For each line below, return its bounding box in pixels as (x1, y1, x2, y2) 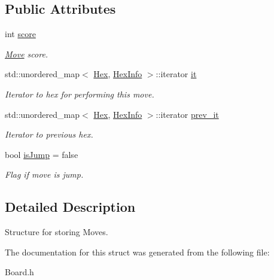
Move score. (5, 47, 48, 60)
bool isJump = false (5, 148, 78, 160)
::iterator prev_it (156, 108, 219, 120)
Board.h (5, 266, 34, 278)
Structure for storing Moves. (5, 226, 108, 238)
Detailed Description (5, 197, 136, 216)
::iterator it (156, 68, 197, 80)
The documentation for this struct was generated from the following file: (5, 245, 270, 258)
